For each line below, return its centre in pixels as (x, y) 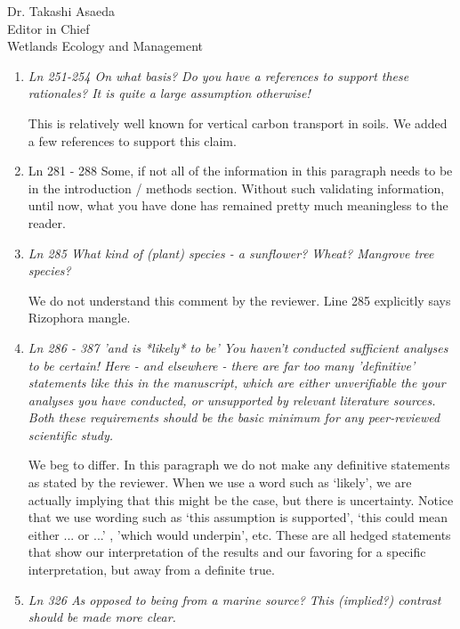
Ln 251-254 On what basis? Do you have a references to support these (218, 75)
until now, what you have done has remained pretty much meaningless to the (238, 205)
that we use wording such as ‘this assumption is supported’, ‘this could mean (238, 517)
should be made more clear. (102, 617)
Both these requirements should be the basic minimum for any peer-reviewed (234, 417)
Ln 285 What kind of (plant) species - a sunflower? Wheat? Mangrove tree (231, 253)
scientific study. (70, 434)
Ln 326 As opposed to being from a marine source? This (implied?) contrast (234, 599)
